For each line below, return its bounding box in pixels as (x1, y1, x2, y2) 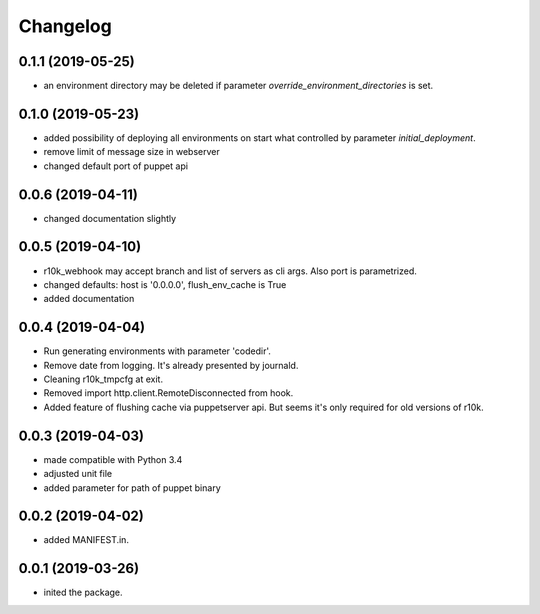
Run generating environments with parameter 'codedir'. (43, 345, 272, 357)
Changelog (18, 15, 112, 37)
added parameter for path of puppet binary (43, 481, 222, 494)
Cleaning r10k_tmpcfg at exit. (43, 373, 164, 385)
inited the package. (43, 586, 124, 599)
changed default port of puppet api (43, 160, 189, 172)
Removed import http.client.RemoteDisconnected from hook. (43, 387, 294, 399)
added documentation (43, 293, 135, 305)
